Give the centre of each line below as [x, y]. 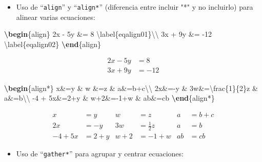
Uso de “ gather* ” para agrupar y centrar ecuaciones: [100, 154]
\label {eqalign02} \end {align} [53, 44]
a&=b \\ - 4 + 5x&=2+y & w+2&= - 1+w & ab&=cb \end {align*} [109, 98]
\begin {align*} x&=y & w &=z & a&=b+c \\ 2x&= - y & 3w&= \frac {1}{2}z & [131, 88]
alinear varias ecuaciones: [56, 17]
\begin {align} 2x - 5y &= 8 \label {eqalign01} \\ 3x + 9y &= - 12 [108, 34]
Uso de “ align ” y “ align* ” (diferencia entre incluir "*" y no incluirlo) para [135, 7]
